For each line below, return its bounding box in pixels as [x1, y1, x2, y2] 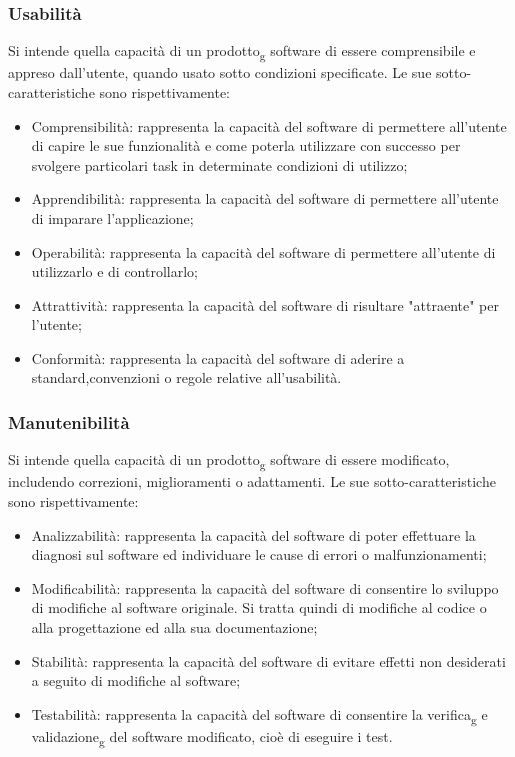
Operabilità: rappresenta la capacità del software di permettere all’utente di [31, 241, 496, 262]
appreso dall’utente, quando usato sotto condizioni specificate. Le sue [8, 62, 432, 83]
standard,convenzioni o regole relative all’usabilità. [31, 367, 342, 388]
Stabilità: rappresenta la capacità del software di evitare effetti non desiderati [31, 650, 506, 671]
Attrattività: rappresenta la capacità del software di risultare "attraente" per [31, 294, 499, 315]
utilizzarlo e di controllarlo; [31, 261, 198, 282]
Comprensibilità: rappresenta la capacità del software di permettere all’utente [31, 115, 507, 136]
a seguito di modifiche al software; [31, 670, 241, 691]
